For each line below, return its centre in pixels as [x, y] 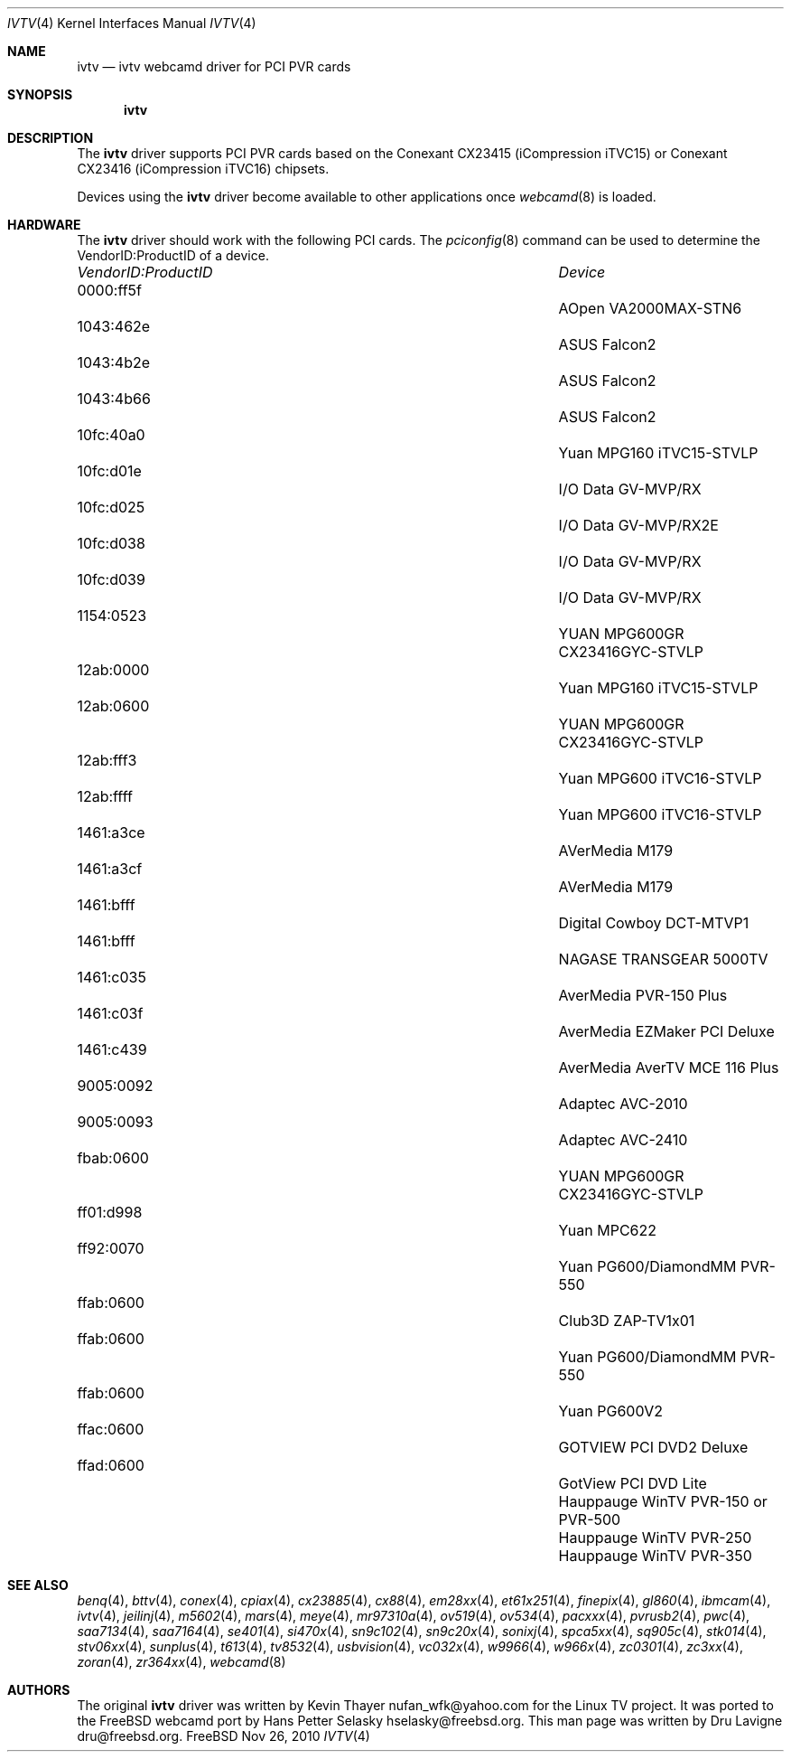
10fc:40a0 [111, 435]
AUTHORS [39, 1690]
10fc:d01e [109, 471]
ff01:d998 [110, 1212]
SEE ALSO [38, 1585]
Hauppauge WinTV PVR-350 [655, 1556]
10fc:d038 [111, 543]
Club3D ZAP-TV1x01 [627, 1321]
